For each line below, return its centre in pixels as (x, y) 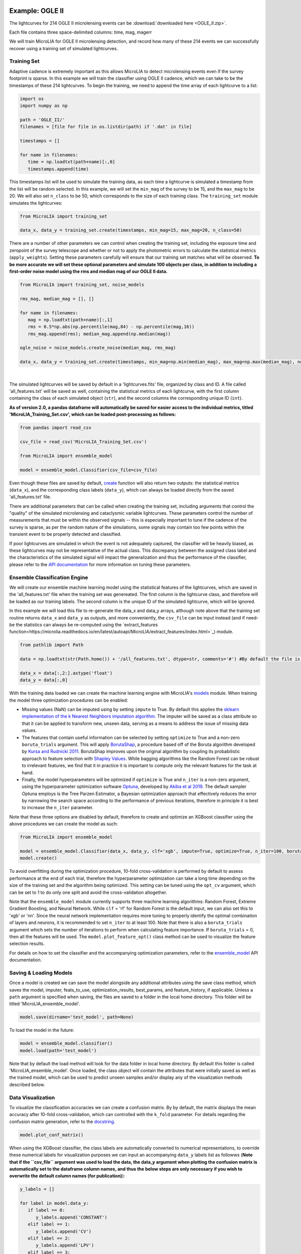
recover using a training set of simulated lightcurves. (63, 48)
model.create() (38, 858)
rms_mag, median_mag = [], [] (57, 299)
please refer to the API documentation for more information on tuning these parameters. (100, 564)
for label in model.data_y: (54, 1203)
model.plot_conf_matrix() (52, 1135)
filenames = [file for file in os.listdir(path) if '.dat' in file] (106, 127)
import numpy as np (44, 106)
